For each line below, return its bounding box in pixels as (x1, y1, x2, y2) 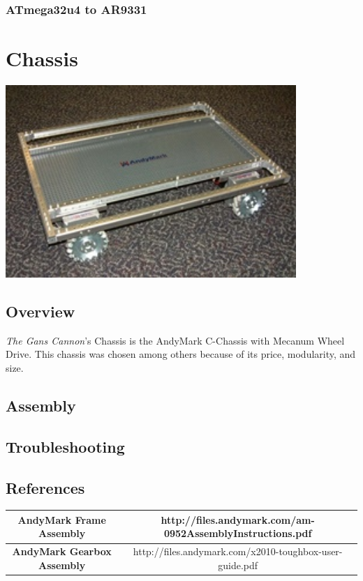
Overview (6, 301, 75, 322)
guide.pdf (218, 557, 258, 572)
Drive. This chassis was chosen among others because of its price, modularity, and (6, 347, 356, 361)
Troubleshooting (6, 435, 125, 457)
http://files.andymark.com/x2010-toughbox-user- (133, 544, 343, 559)
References (6, 476, 85, 498)
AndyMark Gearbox (12, 544, 112, 559)
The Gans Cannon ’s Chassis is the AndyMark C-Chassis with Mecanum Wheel (6, 333, 345, 347)
